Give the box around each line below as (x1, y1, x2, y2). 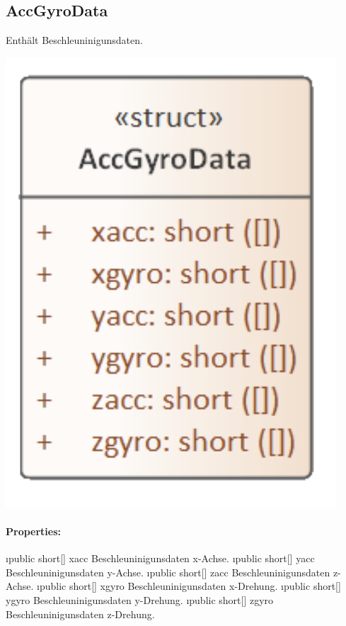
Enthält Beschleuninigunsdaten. (6, 33, 143, 47)
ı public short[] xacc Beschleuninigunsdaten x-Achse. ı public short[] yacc (6, 551, 315, 566)
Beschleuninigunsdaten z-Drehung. (6, 606, 155, 621)
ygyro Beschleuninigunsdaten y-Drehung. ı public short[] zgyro (6, 593, 274, 608)
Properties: (6, 524, 62, 539)
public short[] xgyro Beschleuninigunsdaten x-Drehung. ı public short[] (39, 579, 341, 593)
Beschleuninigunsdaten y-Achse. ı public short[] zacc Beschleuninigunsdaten (6, 564, 330, 579)
